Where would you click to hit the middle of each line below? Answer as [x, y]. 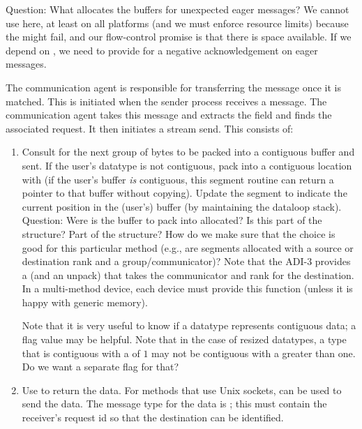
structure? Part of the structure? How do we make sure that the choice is [179, 233]
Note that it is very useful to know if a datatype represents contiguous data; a [189, 325]
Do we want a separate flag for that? [100, 367]
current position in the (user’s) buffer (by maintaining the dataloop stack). [182, 206]
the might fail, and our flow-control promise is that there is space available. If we [179, 37]
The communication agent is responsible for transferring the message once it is [173, 87]
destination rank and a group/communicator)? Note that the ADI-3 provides [186, 261]
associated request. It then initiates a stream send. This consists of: [150, 128]
